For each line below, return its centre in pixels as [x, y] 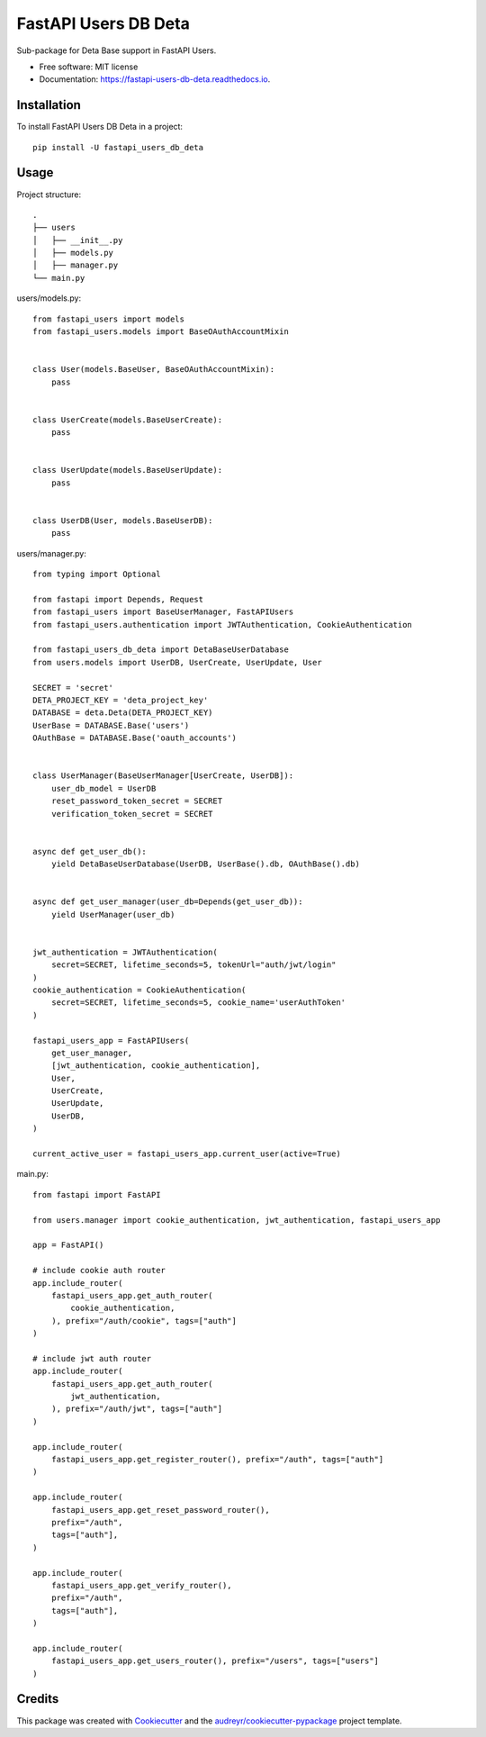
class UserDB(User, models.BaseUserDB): [123, 520]
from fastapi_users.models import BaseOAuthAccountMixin [161, 332]
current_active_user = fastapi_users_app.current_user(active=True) [187, 1154]
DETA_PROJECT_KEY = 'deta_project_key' [121, 700]
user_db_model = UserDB [103, 788]
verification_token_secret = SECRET [132, 814]
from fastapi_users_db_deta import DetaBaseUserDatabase [161, 650]
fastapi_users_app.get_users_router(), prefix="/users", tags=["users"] [215, 1661]
